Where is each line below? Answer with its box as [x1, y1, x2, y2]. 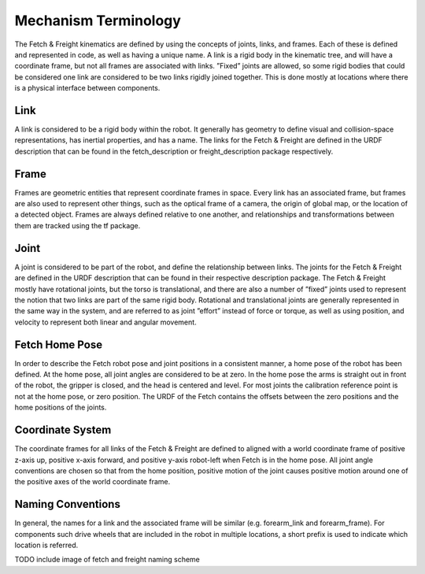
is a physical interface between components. [14, 83, 161, 93]
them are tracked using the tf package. [14, 220, 141, 230]
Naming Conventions [14, 498, 121, 511]
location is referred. [14, 540, 79, 550]
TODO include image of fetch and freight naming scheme [14, 555, 201, 565]
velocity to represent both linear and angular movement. [14, 317, 197, 327]
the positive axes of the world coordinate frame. [14, 477, 171, 487]
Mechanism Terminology [14, 12, 181, 29]
